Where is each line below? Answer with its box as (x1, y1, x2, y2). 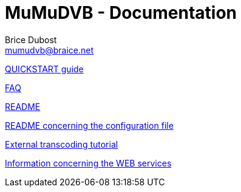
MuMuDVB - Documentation (5, 2, 237, 23)
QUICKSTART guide (5, 63, 84, 74)
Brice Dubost (5, 34, 57, 45)
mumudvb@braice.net (5, 44, 94, 55)
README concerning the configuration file (5, 120, 174, 131)
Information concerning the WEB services (5, 157, 172, 168)
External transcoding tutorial (5, 139, 118, 149)
